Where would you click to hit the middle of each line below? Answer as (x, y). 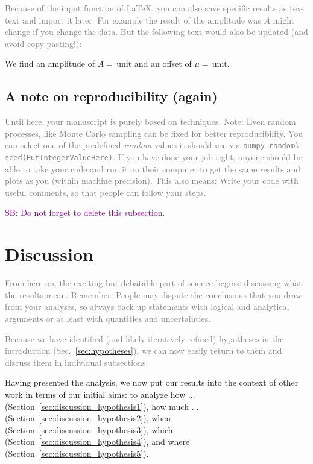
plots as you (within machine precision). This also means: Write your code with (152, 180)
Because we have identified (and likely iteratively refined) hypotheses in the (144, 338)
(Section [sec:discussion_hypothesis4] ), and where (97, 441)
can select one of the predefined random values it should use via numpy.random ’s (153, 145)
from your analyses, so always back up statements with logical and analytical (147, 306)
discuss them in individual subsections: (77, 362)
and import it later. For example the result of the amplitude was (142, 20)
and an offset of (163, 64)
